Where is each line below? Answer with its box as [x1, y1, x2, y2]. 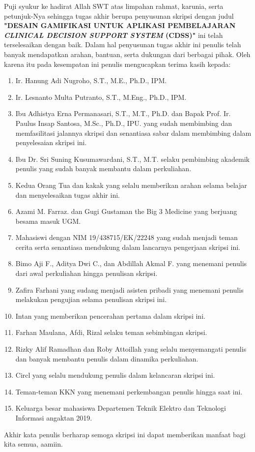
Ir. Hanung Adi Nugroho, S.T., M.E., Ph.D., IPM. [15, 75, 167, 86]
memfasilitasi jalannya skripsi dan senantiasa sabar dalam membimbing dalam [15, 127, 252, 138]
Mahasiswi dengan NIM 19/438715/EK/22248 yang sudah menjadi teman [15, 232, 238, 242]
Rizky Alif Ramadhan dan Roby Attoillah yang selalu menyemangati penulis [15, 344, 247, 354]
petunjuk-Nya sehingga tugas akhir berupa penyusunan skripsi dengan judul [4, 10, 234, 21]
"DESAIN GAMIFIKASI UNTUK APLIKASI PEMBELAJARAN [4, 20, 236, 30]
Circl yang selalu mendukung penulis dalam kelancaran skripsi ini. [15, 370, 215, 380]
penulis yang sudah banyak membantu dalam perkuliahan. [15, 163, 192, 174]
